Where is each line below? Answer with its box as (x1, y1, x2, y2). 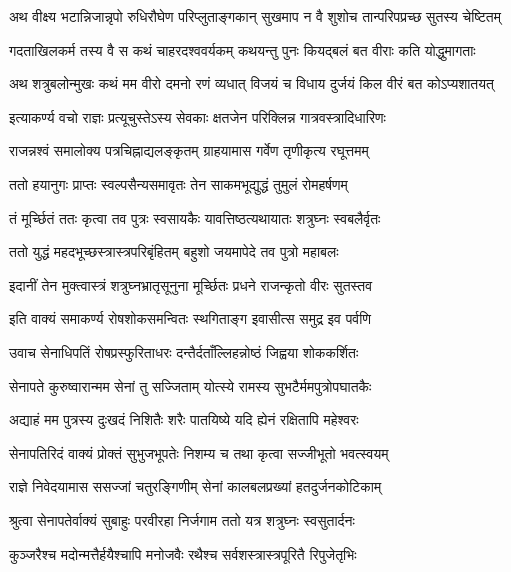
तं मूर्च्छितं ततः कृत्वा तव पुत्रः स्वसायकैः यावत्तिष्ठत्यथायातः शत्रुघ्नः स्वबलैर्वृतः (9, 207, 381, 228)
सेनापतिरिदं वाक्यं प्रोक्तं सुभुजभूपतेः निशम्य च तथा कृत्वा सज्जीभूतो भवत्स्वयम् (9, 442, 389, 463)
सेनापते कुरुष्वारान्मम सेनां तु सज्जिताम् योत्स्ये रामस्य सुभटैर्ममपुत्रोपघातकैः (9, 375, 372, 396)
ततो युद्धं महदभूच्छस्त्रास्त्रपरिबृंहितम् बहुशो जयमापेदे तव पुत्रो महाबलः (9, 241, 339, 262)
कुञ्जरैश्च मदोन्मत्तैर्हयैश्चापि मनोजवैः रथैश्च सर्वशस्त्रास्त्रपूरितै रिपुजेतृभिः (9, 543, 357, 564)
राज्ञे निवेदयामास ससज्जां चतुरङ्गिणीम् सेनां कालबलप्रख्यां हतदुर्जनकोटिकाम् (9, 476, 382, 497)
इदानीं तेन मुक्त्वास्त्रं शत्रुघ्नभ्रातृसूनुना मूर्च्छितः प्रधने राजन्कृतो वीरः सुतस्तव (9, 274, 373, 295)
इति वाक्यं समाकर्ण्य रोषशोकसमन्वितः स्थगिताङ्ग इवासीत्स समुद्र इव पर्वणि (9, 308, 371, 329)
